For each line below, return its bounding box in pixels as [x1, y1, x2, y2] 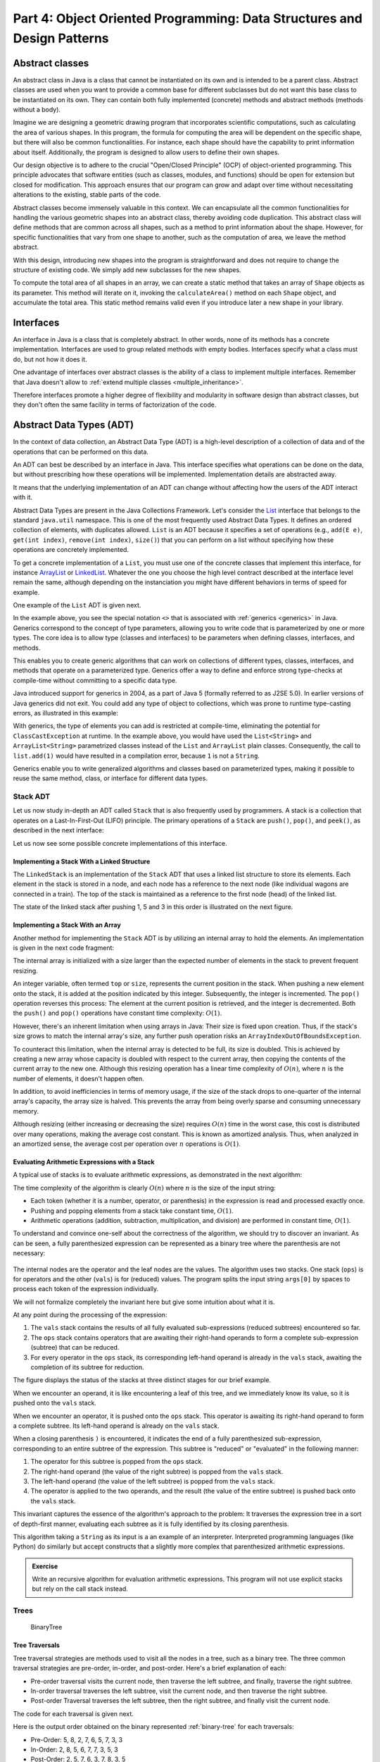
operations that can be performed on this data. [13, 448, 149, 456]
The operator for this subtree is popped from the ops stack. [30, 1458, 203, 1466]
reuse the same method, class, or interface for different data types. [13, 774, 208, 782]
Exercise [32, 1562, 58, 1570]
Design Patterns [13, 30, 109, 46]
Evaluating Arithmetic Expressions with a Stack [13, 1158, 155, 1166]
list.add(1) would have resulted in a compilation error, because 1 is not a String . [13, 751, 260, 760]
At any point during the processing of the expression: [13, 1311, 167, 1319]
